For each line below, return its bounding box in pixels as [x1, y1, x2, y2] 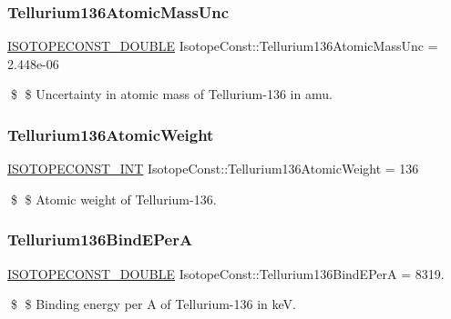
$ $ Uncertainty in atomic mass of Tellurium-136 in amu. [10, 85, 333, 104]
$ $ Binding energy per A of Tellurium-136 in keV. [10, 294, 296, 314]
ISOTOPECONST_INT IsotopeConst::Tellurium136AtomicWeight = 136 [7, 159, 419, 178]
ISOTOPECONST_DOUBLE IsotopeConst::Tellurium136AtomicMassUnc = [7, 36, 438, 55]
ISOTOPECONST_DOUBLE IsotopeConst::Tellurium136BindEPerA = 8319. [7, 264, 445, 283]
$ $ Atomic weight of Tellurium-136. [10, 189, 217, 208]
